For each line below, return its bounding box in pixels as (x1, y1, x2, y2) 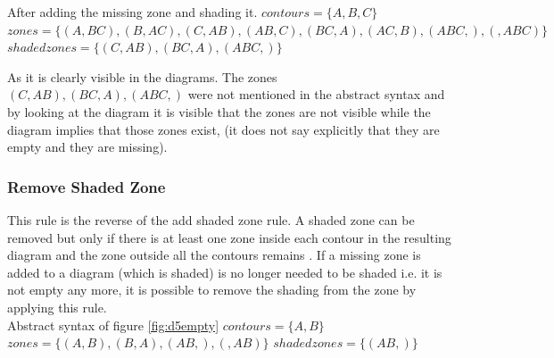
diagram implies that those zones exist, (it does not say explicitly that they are (7, 120, 440, 138)
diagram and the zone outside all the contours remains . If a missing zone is (7, 246, 421, 264)
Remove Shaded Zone (7, 175, 166, 197)
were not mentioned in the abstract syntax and (187, 85, 445, 104)
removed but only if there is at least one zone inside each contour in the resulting (7, 228, 451, 246)
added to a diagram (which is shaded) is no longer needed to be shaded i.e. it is (7, 262, 442, 281)
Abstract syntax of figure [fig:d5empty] (7, 315, 219, 334)
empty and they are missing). (7, 137, 168, 156)
